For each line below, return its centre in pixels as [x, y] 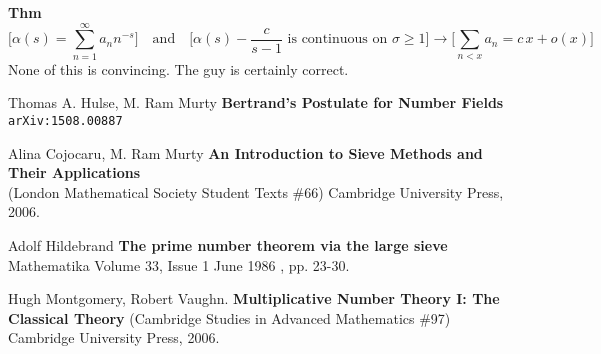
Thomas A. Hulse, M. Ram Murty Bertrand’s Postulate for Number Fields [256, 102]
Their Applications [74, 172]
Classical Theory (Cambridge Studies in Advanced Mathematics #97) [229, 317]
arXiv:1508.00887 [65, 120]
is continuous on [337, 39]
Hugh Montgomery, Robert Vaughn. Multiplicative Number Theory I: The [254, 298]
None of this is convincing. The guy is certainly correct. [178, 68]
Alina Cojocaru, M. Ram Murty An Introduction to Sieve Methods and [245, 152]
